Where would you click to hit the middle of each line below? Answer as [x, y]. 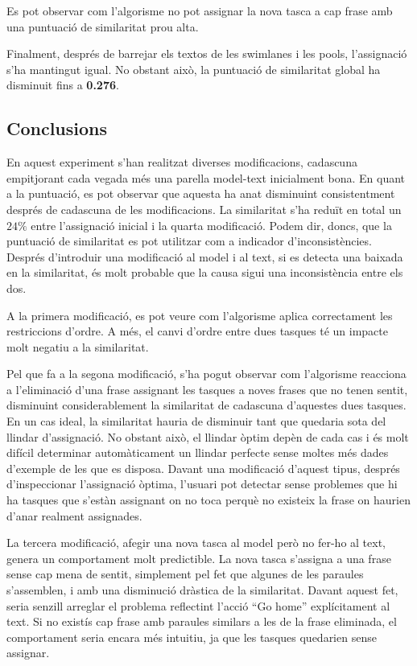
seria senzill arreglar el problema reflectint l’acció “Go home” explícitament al [198, 605]
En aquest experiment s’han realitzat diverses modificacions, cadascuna [182, 162]
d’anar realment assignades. [74, 515]
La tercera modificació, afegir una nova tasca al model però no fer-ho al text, [196, 543]
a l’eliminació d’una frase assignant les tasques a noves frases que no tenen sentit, [207, 389]
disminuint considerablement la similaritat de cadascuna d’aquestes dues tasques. [206, 405]
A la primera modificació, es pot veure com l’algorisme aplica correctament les [200, 315]
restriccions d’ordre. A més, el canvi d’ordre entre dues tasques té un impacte [197, 331]
